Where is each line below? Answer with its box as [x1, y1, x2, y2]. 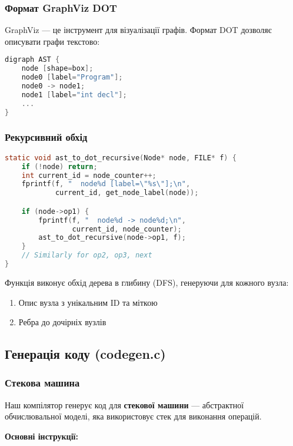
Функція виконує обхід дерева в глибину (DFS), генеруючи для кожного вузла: [5, 276, 289, 288]
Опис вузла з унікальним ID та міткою [18, 296, 158, 308]
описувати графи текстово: [5, 35, 100, 47]
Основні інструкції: [5, 430, 78, 442]
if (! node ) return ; [21, 162, 98, 171]
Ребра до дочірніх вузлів [18, 316, 106, 328]
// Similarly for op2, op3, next [21, 251, 152, 260]
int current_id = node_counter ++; [21, 171, 157, 180]
